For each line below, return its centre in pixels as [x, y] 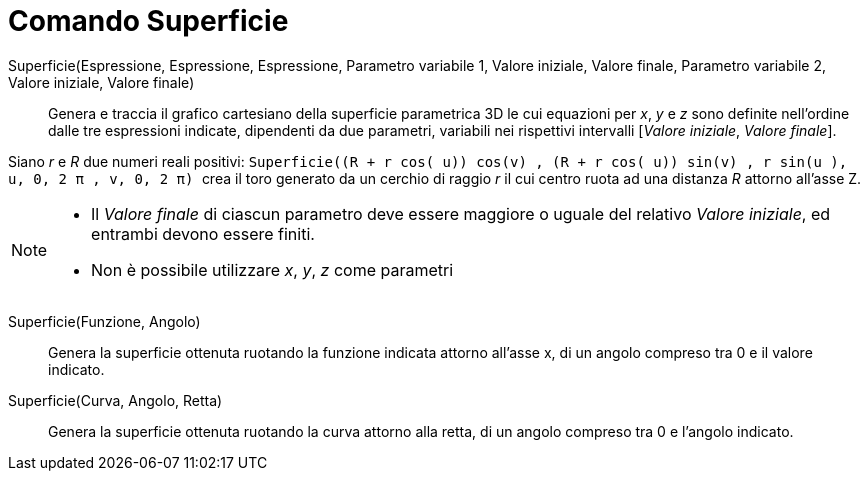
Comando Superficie [148, 21]
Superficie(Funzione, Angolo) [104, 321]
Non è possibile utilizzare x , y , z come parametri [272, 269]
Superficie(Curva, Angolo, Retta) [115, 400]
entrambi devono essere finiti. [203, 233]
